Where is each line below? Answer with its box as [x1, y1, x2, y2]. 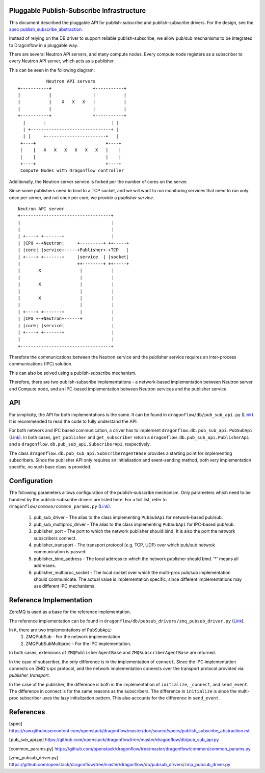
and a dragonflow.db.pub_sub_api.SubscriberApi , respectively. [9, 441, 151, 447]
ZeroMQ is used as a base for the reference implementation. [9, 609, 131, 615]
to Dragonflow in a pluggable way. [9, 42, 79, 48]
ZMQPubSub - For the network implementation [26, 634, 120, 640]
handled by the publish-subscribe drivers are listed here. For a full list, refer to [9, 496, 167, 502]
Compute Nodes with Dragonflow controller [20, 168, 124, 174]
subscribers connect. [33, 535, 77, 541]
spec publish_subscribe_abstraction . [9, 26, 83, 32]
